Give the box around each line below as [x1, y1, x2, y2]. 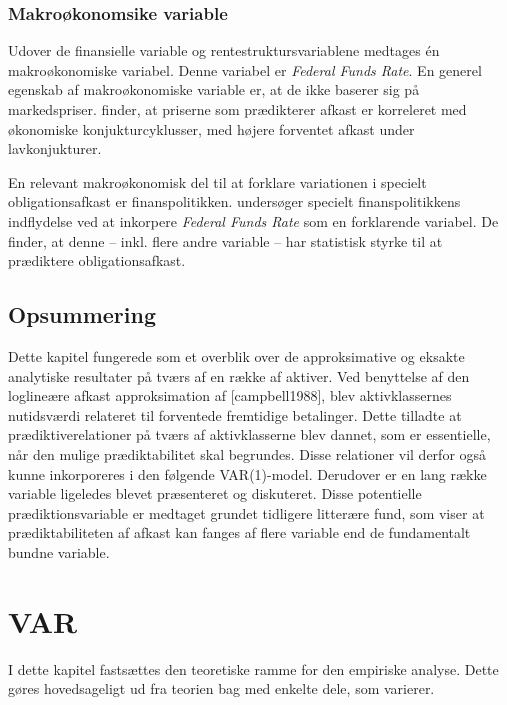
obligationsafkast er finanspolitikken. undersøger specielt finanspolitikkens [8, 191, 461, 212]
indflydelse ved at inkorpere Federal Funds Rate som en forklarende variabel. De [8, 210, 499, 231]
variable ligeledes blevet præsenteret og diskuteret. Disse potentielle [8, 483, 422, 504]
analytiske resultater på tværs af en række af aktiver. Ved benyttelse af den [8, 365, 470, 386]
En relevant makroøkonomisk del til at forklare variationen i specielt [8, 171, 427, 192]
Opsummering [8, 299, 156, 330]
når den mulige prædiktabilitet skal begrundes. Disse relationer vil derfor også [8, 443, 487, 464]
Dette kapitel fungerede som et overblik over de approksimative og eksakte [8, 345, 465, 366]
